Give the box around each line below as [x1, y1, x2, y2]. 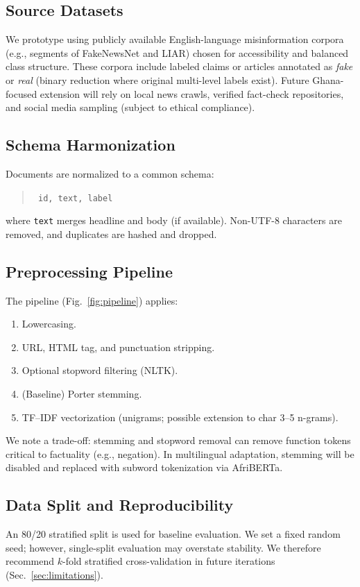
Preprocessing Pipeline [6, 260, 173, 282]
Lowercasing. [22, 316, 76, 331]
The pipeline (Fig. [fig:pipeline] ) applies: [6, 293, 178, 307]
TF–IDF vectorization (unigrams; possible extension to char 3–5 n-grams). [22, 409, 338, 424]
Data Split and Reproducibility [6, 494, 234, 516]
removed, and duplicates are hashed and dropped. [6, 226, 217, 241]
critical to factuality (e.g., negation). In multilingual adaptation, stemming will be [6, 446, 354, 461]
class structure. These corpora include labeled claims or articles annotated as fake [6, 59, 353, 74]
